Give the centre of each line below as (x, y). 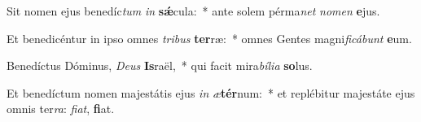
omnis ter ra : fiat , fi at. (61, 109)
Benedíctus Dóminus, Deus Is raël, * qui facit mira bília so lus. (160, 65)
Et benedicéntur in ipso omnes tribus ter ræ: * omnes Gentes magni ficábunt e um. (209, 38)
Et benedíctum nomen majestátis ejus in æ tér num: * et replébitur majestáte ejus (211, 92)
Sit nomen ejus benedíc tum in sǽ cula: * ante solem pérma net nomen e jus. (193, 11)
